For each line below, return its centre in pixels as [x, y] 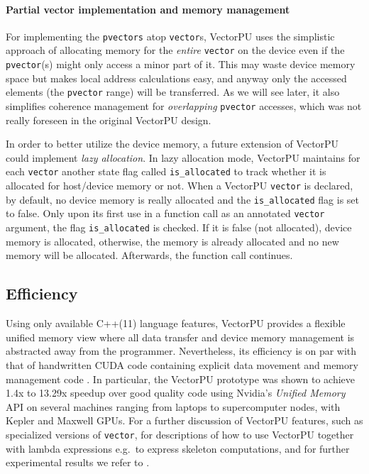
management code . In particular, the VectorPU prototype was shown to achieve [181, 379]
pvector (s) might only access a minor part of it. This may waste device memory [181, 64]
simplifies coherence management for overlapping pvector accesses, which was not [184, 106]
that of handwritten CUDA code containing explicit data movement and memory [182, 364]
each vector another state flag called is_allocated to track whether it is [166, 171]
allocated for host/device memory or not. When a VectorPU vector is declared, [180, 186]
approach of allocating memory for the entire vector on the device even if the [175, 50]
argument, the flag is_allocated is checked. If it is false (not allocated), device [179, 227]
